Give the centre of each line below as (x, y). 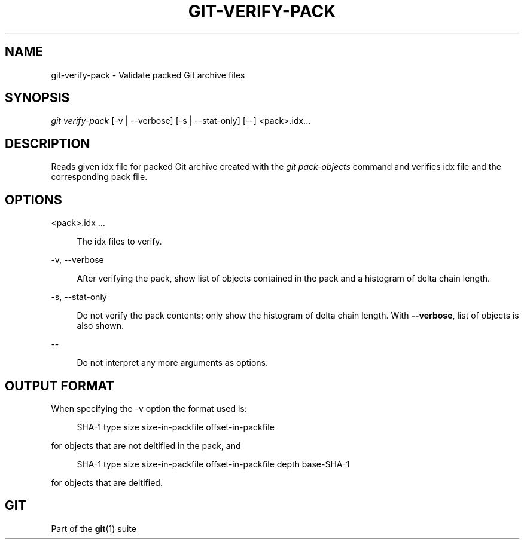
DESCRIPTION (48, 143)
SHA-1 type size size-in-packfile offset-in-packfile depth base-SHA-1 (213, 464)
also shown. (100, 326)
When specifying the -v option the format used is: (149, 408)
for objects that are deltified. (107, 482)
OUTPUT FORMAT (60, 386)
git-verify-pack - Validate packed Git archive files (148, 75)
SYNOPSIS (37, 98)
